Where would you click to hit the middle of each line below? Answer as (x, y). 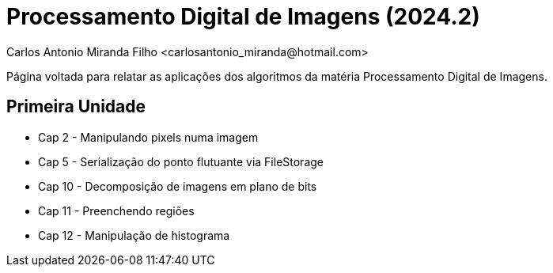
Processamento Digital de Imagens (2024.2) (243, 17)
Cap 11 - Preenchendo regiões (116, 210)
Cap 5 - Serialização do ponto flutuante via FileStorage (181, 161)
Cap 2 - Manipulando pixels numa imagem (148, 137)
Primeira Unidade (76, 107)
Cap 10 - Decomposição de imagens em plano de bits (178, 186)
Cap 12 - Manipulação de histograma (134, 235)
